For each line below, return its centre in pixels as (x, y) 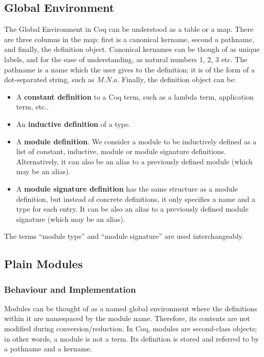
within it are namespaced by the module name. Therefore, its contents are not (127, 318)
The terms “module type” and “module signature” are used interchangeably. (124, 236)
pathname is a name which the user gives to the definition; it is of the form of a (130, 69)
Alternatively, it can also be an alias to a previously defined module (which (134, 161)
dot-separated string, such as (49, 79)
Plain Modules (43, 264)
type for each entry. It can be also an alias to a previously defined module (132, 209)
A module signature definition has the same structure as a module (127, 188)
